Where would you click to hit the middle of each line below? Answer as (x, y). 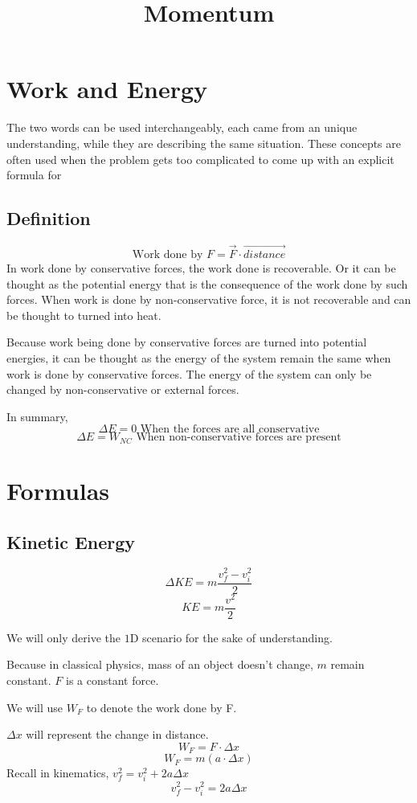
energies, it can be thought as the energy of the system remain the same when (199, 358)
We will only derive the (63, 637)
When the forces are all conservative (230, 430)
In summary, (37, 416)
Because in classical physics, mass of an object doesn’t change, (160, 664)
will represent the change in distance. (117, 734)
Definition (49, 218)
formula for (34, 175)
